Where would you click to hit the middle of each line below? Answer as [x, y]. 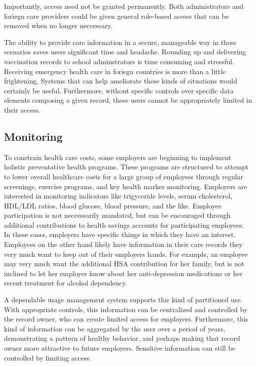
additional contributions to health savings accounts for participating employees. [124, 224]
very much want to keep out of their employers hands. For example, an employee [126, 254]
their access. [22, 109]
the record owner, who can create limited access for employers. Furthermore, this [126, 319]
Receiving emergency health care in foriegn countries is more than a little [115, 71]
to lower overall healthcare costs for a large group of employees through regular [124, 176]
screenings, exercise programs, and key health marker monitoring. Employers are [126, 186]
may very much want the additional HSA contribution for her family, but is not [124, 264]
